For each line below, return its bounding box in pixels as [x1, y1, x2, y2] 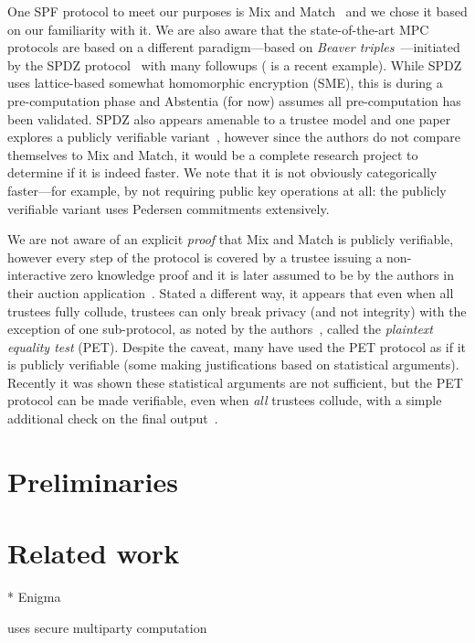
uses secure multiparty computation [7, 617, 207, 637]
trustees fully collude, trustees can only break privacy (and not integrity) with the [7, 301, 467, 320]
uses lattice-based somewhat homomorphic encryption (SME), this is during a [7, 73, 443, 92]
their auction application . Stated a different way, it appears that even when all [7, 283, 454, 302]
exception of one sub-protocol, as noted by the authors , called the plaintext [7, 319, 433, 338]
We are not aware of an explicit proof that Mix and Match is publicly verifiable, [7, 230, 454, 249]
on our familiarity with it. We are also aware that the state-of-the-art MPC [7, 19, 429, 38]
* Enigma [7, 587, 61, 606]
